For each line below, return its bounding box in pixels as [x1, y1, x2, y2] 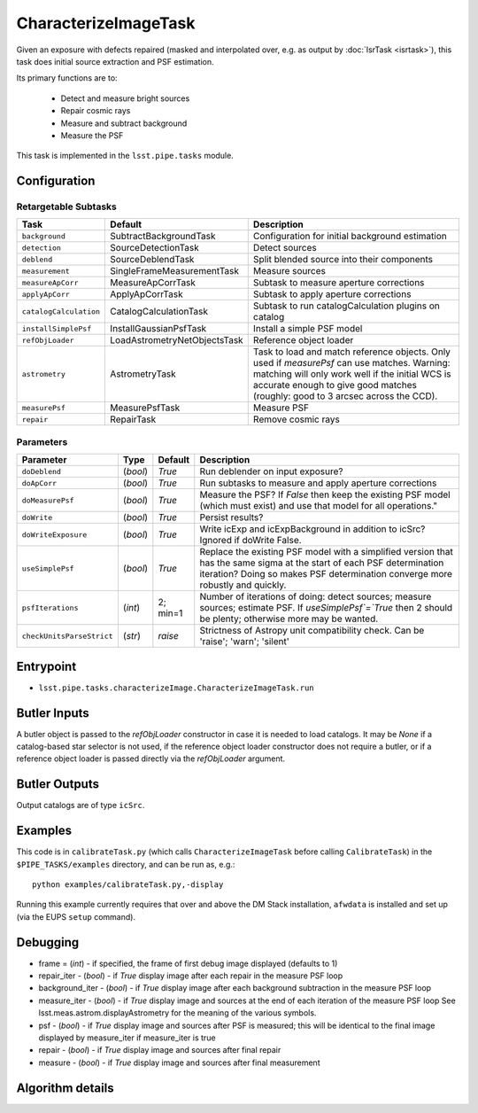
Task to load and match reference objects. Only [252, 346, 451, 358]
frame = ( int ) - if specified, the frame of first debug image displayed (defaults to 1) [38, 958, 338, 969]
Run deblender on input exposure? [199, 465, 343, 478]
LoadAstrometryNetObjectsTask [110, 334, 243, 346]
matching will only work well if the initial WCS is [252, 368, 451, 380]
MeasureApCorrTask [110, 276, 197, 289]
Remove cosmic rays [252, 413, 340, 425]
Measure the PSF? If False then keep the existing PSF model [199, 488, 451, 501]
